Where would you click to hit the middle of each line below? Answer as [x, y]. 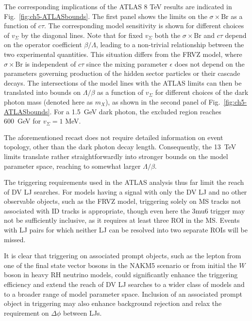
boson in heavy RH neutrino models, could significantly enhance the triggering [121, 275]
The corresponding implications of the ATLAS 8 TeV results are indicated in [118, 6]
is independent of [50, 63]
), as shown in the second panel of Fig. [163, 101]
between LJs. [83, 312]
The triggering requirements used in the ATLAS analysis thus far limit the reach [124, 182]
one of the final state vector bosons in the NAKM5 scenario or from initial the [120, 265]
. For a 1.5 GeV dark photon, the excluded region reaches [135, 111]
